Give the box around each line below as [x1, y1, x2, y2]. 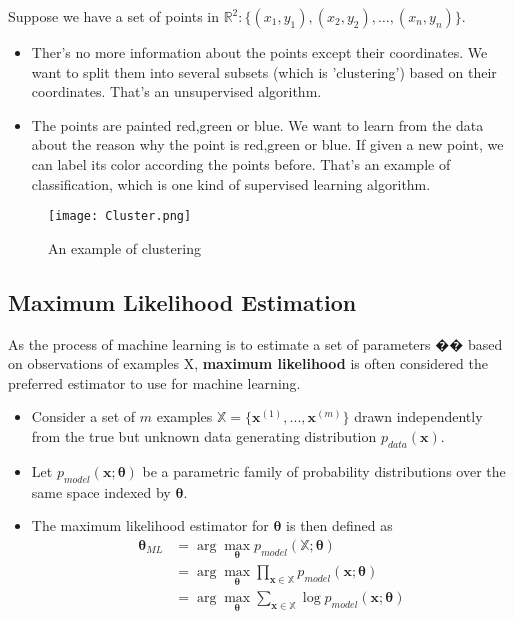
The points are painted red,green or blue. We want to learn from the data [31, 114, 484, 135]
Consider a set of [31, 406, 136, 427]
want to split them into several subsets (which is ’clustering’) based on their [31, 61, 497, 82]
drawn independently [354, 406, 483, 427]
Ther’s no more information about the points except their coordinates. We [31, 42, 488, 62]
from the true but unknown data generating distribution [31, 425, 377, 446]
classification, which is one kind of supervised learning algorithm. [31, 173, 431, 194]
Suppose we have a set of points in [8, 6, 219, 26]
